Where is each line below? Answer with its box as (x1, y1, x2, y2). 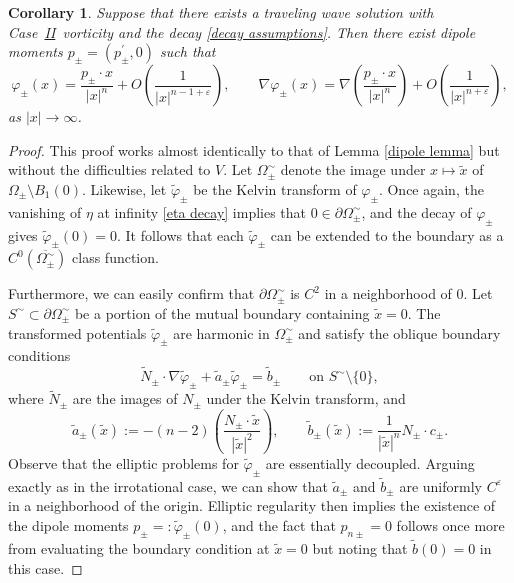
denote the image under (280, 159, 426, 180)
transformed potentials (8, 322, 147, 343)
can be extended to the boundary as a (270, 224, 504, 245)
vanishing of (8, 201, 82, 222)
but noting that (312, 537, 408, 558)
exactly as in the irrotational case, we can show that (8, 475, 328, 496)
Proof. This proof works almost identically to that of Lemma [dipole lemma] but (8, 139, 500, 160)
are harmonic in (173, 322, 270, 343)
